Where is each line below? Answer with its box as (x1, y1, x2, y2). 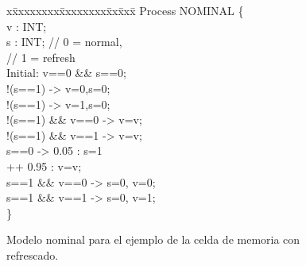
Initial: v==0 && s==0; (6, 64, 126, 81)
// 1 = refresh (6, 48, 76, 65)
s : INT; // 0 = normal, (6, 33, 122, 50)
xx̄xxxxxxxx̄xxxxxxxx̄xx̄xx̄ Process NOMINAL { (6, 2, 244, 18)
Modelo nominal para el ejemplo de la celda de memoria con (6, 231, 300, 248)
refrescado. (6, 246, 59, 263)
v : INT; (6, 17, 47, 34)
